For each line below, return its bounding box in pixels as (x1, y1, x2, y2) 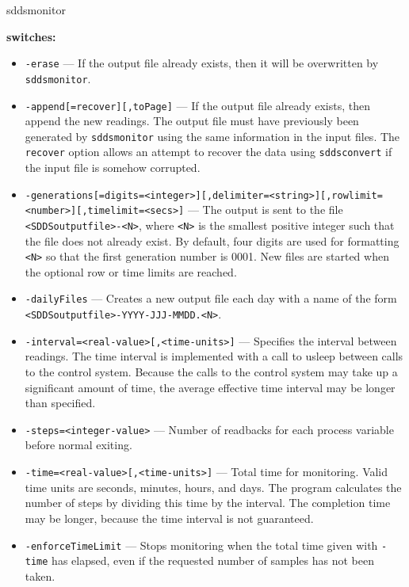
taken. (25, 567, 55, 584)
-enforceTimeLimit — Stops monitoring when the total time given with (25, 536, 378, 553)
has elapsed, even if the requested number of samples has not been (52, 552, 374, 569)
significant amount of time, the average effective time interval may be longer (25, 379, 396, 395)
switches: (6, 28, 56, 44)
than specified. (25, 395, 96, 411)
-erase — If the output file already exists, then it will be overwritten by (25, 55, 379, 71)
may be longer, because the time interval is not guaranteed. (25, 509, 314, 526)
